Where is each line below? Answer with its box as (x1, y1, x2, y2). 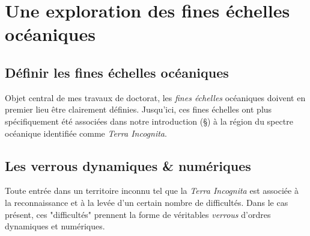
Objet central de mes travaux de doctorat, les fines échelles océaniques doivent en (5, 91, 306, 104)
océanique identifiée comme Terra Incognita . (5, 126, 167, 139)
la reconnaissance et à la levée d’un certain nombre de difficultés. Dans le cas (5, 196, 288, 208)
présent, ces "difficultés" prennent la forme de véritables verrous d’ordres (5, 208, 271, 220)
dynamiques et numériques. (5, 220, 105, 232)
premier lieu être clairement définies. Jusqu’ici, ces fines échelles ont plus (5, 103, 272, 116)
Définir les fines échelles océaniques (5, 63, 229, 81)
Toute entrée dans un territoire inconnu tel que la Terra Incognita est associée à (5, 184, 299, 197)
